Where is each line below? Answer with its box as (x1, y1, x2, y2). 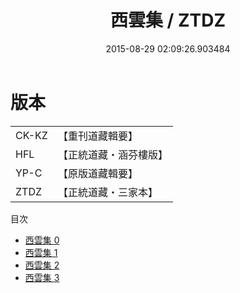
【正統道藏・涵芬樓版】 (57, 147, 168, 161)
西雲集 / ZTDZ (109, 9, 227, 32)
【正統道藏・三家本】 (57, 185, 158, 199)
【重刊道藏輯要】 (57, 129, 138, 143)
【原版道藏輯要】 (57, 166, 138, 180)
